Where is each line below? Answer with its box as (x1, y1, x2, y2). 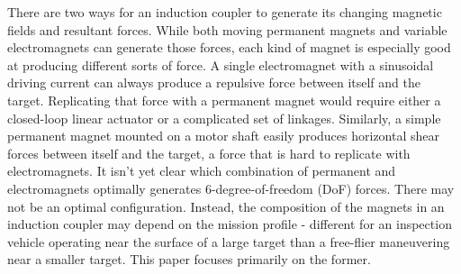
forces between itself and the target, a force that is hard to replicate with (7, 143, 411, 162)
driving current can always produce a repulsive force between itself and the (7, 73, 420, 92)
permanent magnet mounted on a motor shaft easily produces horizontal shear (7, 126, 440, 145)
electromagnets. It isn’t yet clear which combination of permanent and (7, 161, 396, 180)
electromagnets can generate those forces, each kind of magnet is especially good (7, 38, 451, 57)
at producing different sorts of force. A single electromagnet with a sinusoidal (7, 55, 434, 74)
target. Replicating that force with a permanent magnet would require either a (7, 90, 441, 109)
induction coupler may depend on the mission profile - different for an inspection (7, 215, 452, 233)
